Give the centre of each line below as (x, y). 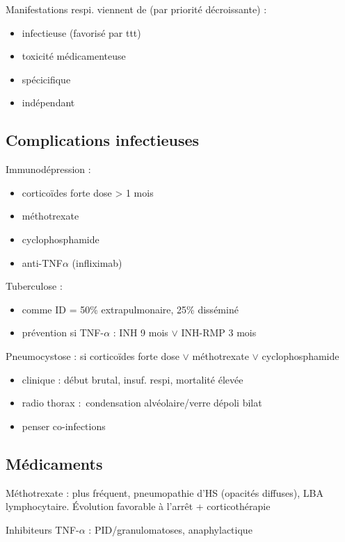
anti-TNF (42, 262)
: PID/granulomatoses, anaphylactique (170, 529)
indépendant (48, 102)
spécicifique (46, 79)
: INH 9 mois (141, 332)
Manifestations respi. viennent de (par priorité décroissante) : (136, 9)
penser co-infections (64, 426)
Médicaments (54, 463)
